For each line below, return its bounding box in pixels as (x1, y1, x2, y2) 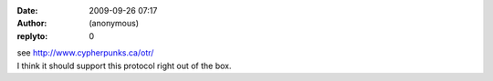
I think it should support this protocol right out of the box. (16, 60, 232, 71)
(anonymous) (89, 18, 140, 29)
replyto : (16, 30, 48, 41)
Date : (16, 5, 38, 15)
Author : (16, 18, 47, 29)
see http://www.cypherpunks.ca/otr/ (16, 47, 154, 58)
